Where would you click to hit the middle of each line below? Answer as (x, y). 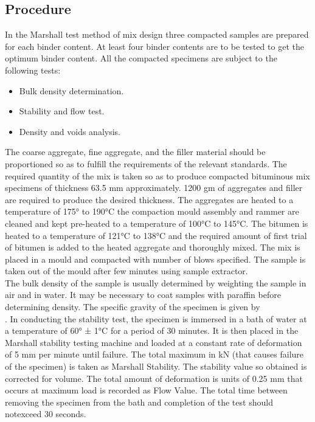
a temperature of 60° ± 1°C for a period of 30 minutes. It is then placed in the (152, 330)
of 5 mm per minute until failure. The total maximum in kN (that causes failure (154, 354)
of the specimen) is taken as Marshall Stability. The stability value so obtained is (156, 366)
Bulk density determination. (71, 90)
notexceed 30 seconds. (46, 414)
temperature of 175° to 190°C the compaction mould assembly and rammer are (152, 211)
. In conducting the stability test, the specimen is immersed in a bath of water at (156, 318)
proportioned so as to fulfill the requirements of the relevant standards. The (146, 163)
